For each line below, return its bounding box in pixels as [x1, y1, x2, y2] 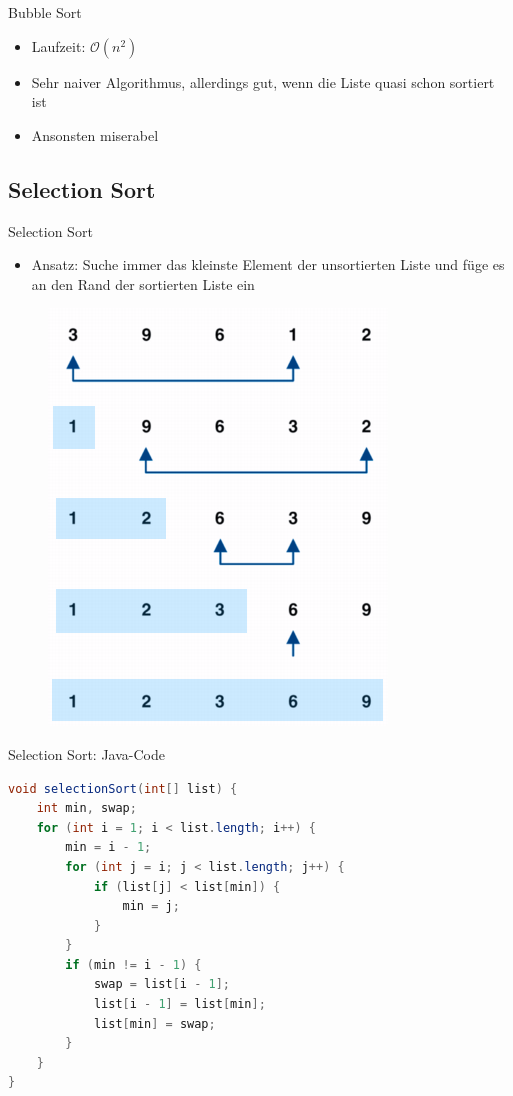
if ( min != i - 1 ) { [65, 957, 202, 972]
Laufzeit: [31, 35, 86, 56]
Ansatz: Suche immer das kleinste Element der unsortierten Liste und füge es [31, 254, 505, 275]
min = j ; [122, 899, 180, 914]
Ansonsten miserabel [31, 124, 159, 145]
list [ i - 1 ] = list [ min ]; [93, 997, 266, 1012]
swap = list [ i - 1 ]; [93, 977, 231, 992]
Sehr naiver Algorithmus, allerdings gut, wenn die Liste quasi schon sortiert [31, 71, 495, 92]
